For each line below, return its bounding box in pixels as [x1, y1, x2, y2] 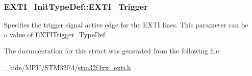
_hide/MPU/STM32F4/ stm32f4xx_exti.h [4, 62, 131, 72]
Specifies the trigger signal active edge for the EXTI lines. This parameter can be [4, 20, 249, 30]
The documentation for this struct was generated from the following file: [4, 46, 221, 56]
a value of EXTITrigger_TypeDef [4, 29, 105, 39]
